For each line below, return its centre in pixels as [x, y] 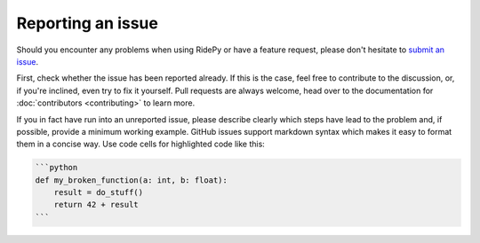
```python [56, 168]
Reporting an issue [88, 23]
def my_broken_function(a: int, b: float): [132, 180]
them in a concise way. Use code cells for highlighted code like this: [141, 144]
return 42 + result [96, 205]
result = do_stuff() [99, 192]
